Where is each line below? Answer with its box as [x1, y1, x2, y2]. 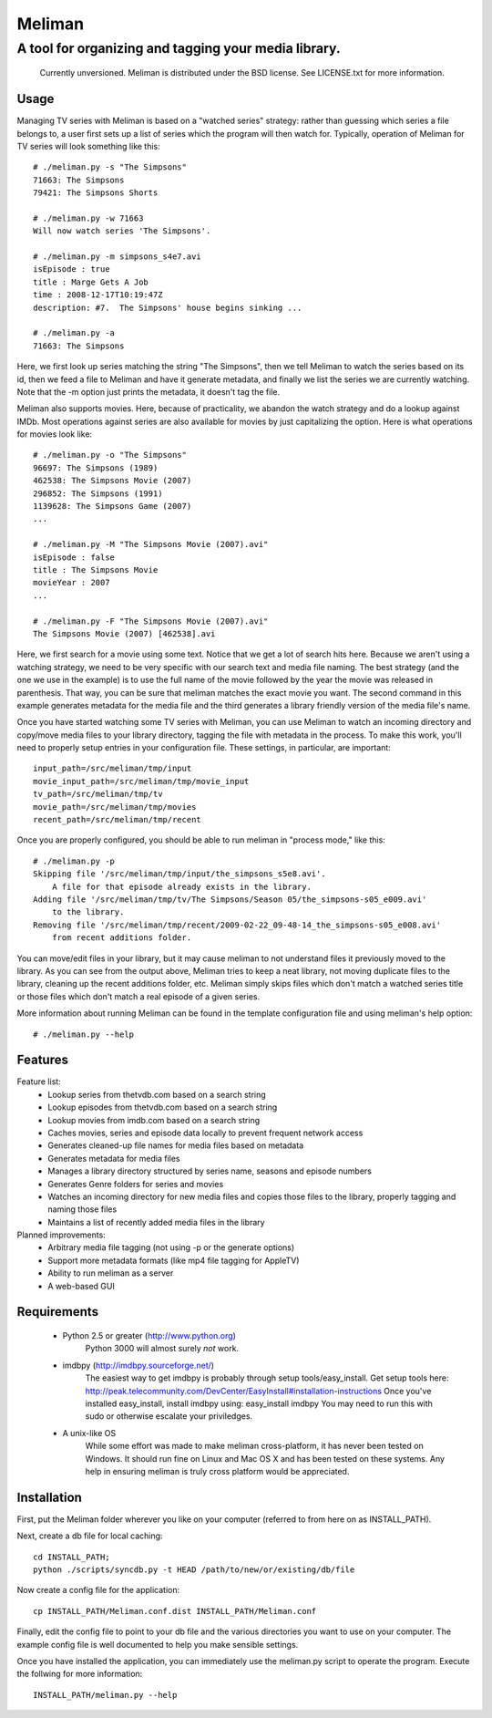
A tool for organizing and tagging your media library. [16, 40, 341, 57]
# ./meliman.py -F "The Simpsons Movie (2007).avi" [33, 616, 269, 626]
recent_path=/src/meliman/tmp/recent [33, 814, 202, 825]
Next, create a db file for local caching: [16, 1530, 163, 1541]
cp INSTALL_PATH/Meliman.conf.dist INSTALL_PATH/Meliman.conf [33, 1606, 317, 1616]
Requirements [16, 1304, 99, 1320]
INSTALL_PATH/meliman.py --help [33, 1690, 178, 1700]
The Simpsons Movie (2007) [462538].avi [33, 628, 216, 638]
